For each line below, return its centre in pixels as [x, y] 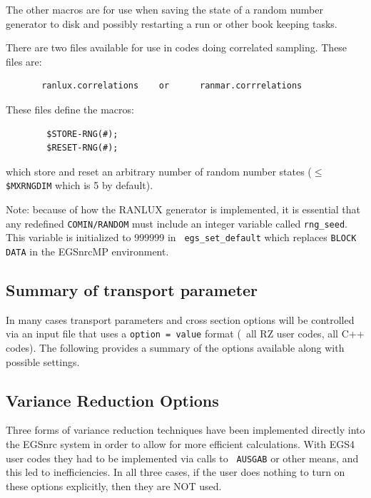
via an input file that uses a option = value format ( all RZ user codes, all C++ [185, 334]
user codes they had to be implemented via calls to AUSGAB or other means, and [182, 458]
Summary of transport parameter [132, 290]
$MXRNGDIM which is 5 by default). [80, 185]
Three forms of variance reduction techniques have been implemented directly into [185, 430]
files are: [24, 61]
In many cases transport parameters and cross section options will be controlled [180, 319]
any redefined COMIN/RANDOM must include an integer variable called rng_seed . [177, 223]
